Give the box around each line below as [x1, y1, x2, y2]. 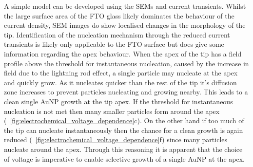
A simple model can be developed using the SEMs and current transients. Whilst [4, 1, 246, 11]
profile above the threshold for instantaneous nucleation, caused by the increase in [4, 58, 249, 68]
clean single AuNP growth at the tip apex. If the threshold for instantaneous [4, 96, 233, 106]
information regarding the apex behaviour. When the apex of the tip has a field [4, 48, 242, 58]
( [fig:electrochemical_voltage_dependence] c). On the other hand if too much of [4, 115, 244, 126]
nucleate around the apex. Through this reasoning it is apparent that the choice [4, 144, 243, 154]
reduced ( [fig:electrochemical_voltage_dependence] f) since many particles [4, 134, 228, 145]
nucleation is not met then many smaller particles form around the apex [4, 106, 220, 116]
